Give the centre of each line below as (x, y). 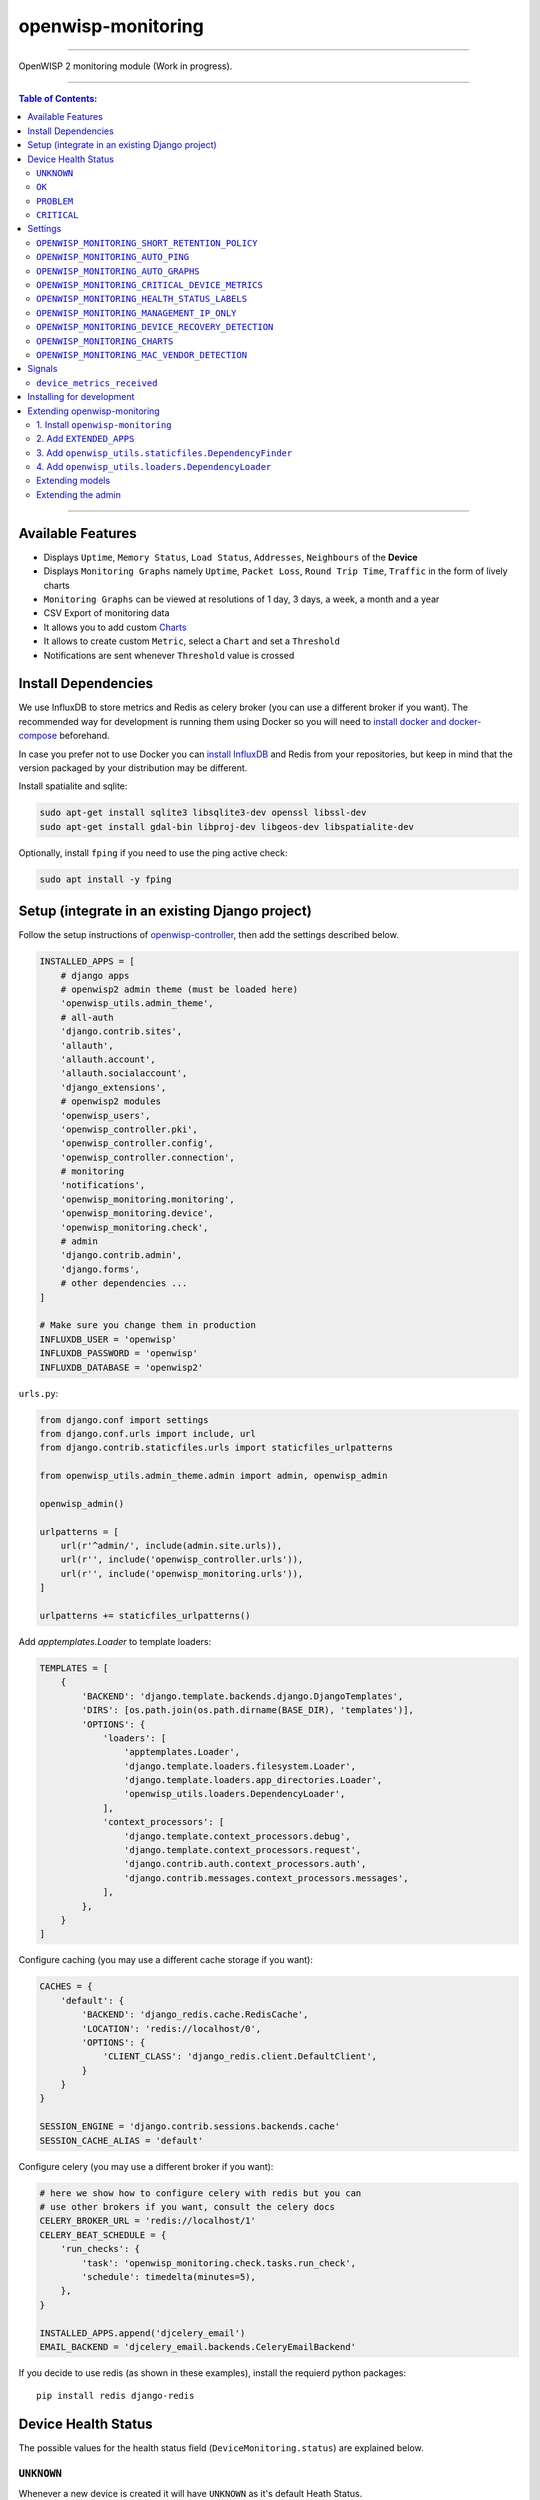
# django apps (95, 975)
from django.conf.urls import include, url (148, 1433)
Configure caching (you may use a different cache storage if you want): (166, 1960)
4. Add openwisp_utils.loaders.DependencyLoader (154, 467)
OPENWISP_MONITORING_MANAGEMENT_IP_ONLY (136, 313)
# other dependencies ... (124, 1283)
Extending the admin (79, 494)
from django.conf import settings (124, 1419)
